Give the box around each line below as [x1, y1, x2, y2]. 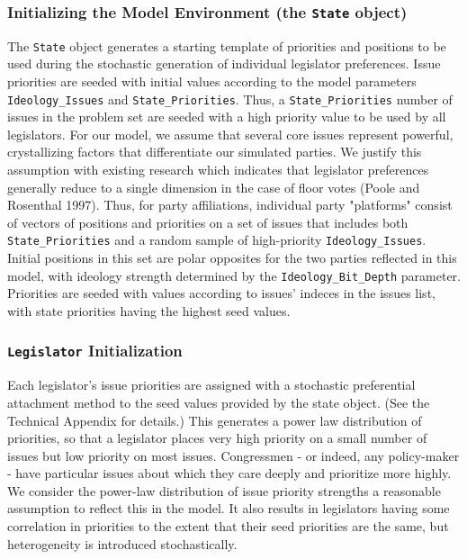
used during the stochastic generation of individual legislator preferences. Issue [7, 54, 441, 73]
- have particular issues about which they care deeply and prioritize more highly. [7, 464, 452, 482]
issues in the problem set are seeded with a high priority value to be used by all [7, 107, 446, 126]
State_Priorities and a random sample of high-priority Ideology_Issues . [7, 230, 427, 249]
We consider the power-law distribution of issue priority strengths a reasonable [7, 481, 441, 500]
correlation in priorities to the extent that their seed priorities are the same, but [7, 517, 449, 536]
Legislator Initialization [7, 339, 183, 362]
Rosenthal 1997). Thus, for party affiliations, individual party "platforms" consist [7, 195, 453, 214]
